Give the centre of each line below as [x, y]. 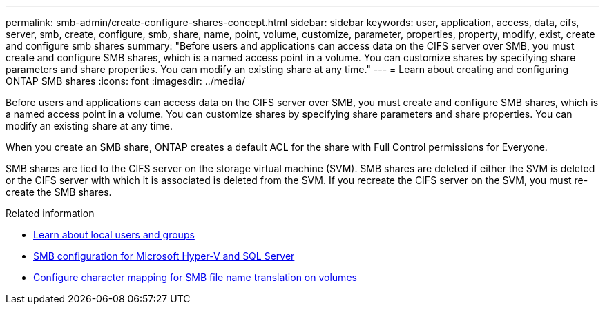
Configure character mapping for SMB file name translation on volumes [195, 277]
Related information [50, 213]
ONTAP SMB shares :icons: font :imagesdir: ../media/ [126, 81]
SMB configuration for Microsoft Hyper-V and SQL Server [164, 256]
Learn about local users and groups [114, 235]
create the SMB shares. [59, 192]
